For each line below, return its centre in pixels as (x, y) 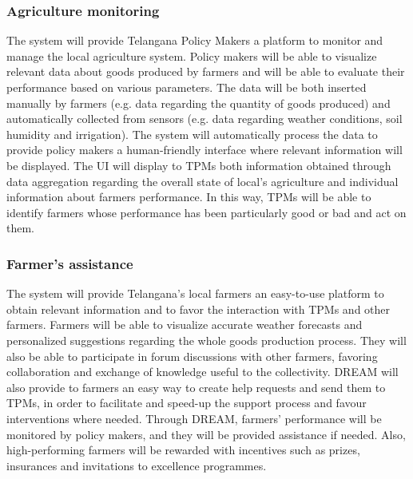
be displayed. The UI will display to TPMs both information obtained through (199, 165)
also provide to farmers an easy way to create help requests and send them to (196, 387)
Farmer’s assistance (70, 263)
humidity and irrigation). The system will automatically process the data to (192, 134)
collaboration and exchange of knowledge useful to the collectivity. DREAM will (203, 372)
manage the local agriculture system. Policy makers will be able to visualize (192, 55)
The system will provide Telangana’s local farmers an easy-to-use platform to (195, 293)
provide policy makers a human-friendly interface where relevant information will (205, 150)
